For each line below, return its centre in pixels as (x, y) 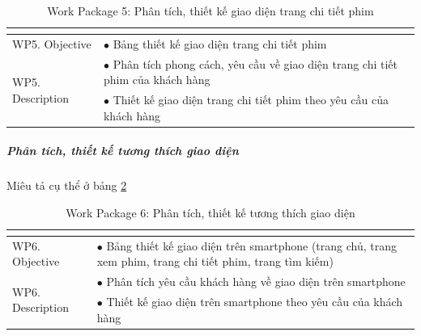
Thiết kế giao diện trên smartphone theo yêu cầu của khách (255, 302)
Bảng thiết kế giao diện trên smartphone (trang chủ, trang (251, 245)
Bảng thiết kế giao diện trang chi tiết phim (220, 43)
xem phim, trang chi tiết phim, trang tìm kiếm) (215, 261)
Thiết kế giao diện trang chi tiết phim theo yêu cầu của (251, 100)
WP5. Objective (52, 43)
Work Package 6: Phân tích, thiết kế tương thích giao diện (210, 212)
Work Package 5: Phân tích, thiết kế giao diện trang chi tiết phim (210, 10)
